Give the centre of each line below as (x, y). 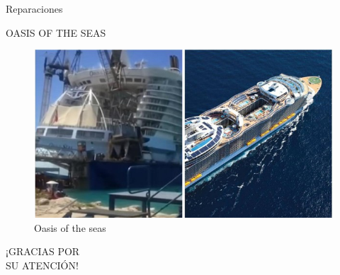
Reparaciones (34, 8)
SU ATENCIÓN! (42, 265)
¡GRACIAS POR (43, 251)
